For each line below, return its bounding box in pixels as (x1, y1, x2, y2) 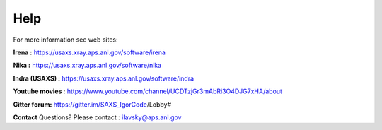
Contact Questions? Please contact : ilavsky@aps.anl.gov (13, 113, 182, 122)
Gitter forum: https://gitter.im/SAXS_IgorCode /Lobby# (13, 100, 172, 109)
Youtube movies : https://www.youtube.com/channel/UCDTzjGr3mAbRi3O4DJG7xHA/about (13, 87, 283, 95)
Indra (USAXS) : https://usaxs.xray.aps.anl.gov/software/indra (13, 74, 195, 83)
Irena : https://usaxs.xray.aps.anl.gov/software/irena (13, 48, 166, 57)
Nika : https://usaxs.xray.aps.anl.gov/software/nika (13, 61, 162, 70)
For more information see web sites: (13, 35, 118, 44)
